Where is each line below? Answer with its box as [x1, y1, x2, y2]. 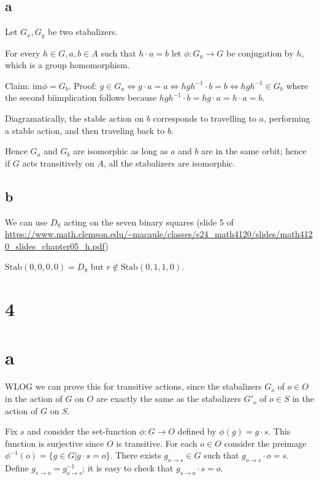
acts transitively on [22, 156, 94, 169]
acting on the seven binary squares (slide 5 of [63, 215, 234, 228]
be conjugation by [226, 46, 294, 59]
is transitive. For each [116, 436, 198, 449]
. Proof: [68, 79, 97, 92]
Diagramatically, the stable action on [5, 112, 144, 125]
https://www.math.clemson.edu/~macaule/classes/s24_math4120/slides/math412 [5, 227, 313, 240]
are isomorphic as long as [73, 144, 168, 157]
